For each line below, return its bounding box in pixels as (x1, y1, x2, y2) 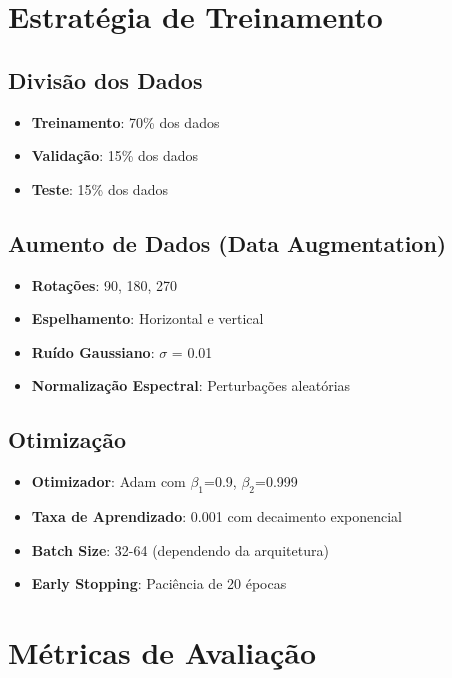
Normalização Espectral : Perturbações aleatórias (31, 375, 351, 396)
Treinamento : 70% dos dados (31, 111, 220, 132)
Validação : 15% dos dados (31, 145, 199, 166)
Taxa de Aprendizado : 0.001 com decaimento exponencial (31, 505, 403, 526)
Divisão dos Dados (8, 64, 203, 95)
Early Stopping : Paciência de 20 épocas (31, 573, 287, 594)
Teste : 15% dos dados (31, 178, 168, 199)
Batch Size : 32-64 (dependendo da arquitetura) (31, 539, 329, 560)
